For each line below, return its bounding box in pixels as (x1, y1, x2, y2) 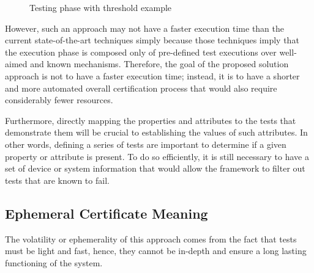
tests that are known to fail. (5, 173, 110, 186)
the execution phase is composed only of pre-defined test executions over (5, 45, 277, 58)
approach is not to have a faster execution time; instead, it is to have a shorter (5, 69, 300, 82)
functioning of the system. (5, 256, 103, 269)
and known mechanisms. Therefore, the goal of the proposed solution (30, 57, 289, 70)
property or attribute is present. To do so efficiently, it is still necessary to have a (5, 150, 309, 162)
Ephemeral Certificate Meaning (5, 203, 208, 222)
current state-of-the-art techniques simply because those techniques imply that (5, 34, 299, 46)
